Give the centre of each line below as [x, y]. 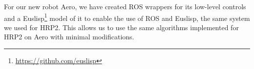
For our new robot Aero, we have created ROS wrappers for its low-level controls [125, 6]
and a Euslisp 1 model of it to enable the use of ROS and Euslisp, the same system [127, 17]
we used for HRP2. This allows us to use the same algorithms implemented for [121, 27]
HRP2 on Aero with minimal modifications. [69, 37]
